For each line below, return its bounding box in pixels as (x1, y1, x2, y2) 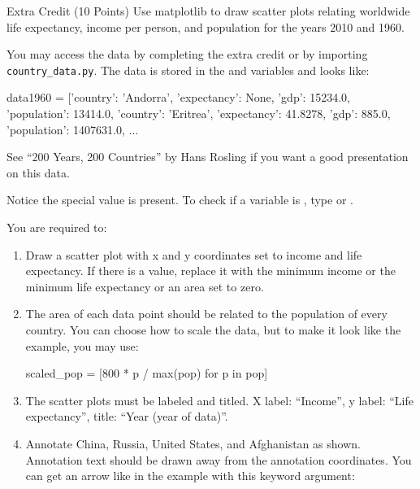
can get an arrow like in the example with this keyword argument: (25, 467, 355, 484)
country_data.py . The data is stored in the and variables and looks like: (6, 61, 370, 78)
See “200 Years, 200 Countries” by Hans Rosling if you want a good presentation (6, 148, 409, 165)
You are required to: (6, 219, 107, 235)
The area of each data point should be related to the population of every (25, 305, 388, 322)
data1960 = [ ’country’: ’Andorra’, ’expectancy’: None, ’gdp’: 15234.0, (6, 89, 350, 106)
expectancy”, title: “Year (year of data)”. (25, 408, 228, 425)
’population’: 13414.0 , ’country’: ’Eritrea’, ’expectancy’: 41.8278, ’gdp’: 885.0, (6, 105, 391, 122)
